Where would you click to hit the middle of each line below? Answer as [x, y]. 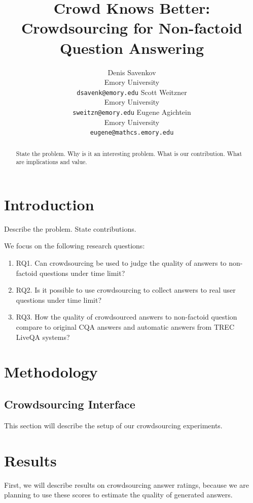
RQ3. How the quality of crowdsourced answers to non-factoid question [126, 317]
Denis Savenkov [132, 72]
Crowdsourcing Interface [70, 404]
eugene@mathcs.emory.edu [132, 133]
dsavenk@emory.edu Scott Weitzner [132, 92]
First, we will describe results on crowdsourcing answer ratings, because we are [126, 484]
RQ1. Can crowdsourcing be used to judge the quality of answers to [121, 263]
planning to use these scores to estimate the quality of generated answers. [118, 495]
